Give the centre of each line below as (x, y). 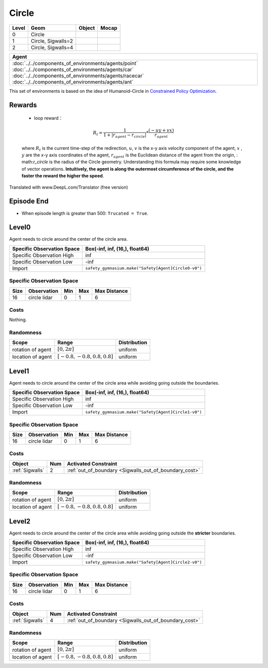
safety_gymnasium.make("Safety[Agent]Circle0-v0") (143, 268)
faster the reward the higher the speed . (63, 176)
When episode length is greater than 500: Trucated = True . (85, 213)
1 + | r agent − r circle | (125, 135)
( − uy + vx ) (161, 131)
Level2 (20, 521)
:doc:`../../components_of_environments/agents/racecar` (78, 75)
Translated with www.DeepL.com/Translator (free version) (69, 187)
